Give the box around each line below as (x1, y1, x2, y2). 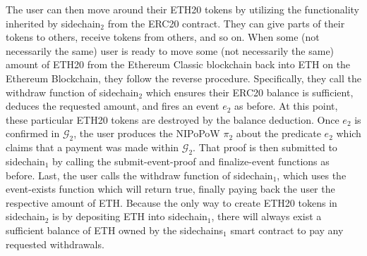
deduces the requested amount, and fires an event (6, 98, 219, 113)
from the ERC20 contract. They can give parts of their (107, 15, 345, 30)
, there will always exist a (211, 209, 322, 224)
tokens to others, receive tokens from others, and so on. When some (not (6, 30, 320, 44)
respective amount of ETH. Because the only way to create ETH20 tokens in (6, 195, 337, 210)
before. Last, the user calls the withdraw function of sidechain (6, 167, 273, 182)
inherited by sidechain (6, 15, 101, 30)
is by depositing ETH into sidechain (52, 209, 207, 224)
